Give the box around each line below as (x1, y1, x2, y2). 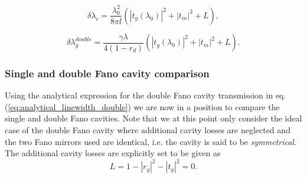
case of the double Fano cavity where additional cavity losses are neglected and (5, 124, 290, 136)
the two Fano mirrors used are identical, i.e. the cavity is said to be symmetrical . (5, 135, 296, 147)
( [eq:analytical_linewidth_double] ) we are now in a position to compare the (5, 100, 280, 113)
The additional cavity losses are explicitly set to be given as (5, 147, 221, 159)
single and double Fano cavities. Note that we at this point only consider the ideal (5, 112, 302, 124)
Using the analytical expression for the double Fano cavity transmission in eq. (5, 89, 286, 101)
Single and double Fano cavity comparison (5, 65, 210, 80)
